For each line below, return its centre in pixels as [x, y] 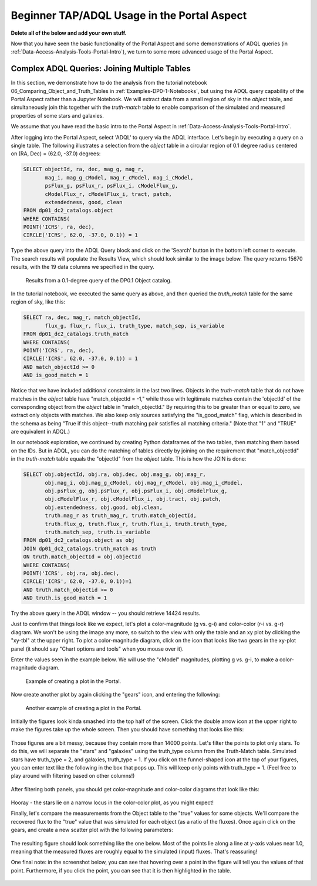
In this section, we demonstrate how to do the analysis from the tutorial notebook [109, 83]
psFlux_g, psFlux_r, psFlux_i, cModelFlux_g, [112, 186]
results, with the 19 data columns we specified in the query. [83, 267]
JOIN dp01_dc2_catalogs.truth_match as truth [90, 548]
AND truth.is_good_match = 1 [65, 598]
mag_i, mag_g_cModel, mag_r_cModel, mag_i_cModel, [119, 177]
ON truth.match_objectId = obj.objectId [82, 557]
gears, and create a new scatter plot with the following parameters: [92, 830]
